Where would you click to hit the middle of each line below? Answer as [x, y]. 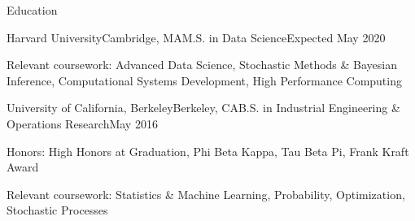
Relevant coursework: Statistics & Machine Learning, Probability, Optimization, [206, 194]
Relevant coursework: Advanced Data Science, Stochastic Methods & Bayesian [202, 65]
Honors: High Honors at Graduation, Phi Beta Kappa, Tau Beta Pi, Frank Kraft [208, 151]
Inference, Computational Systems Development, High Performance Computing [204, 80]
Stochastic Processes [57, 210]
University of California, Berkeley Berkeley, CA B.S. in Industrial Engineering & [203, 108]
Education [32, 10]
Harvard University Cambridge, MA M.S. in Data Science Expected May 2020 [196, 37]
